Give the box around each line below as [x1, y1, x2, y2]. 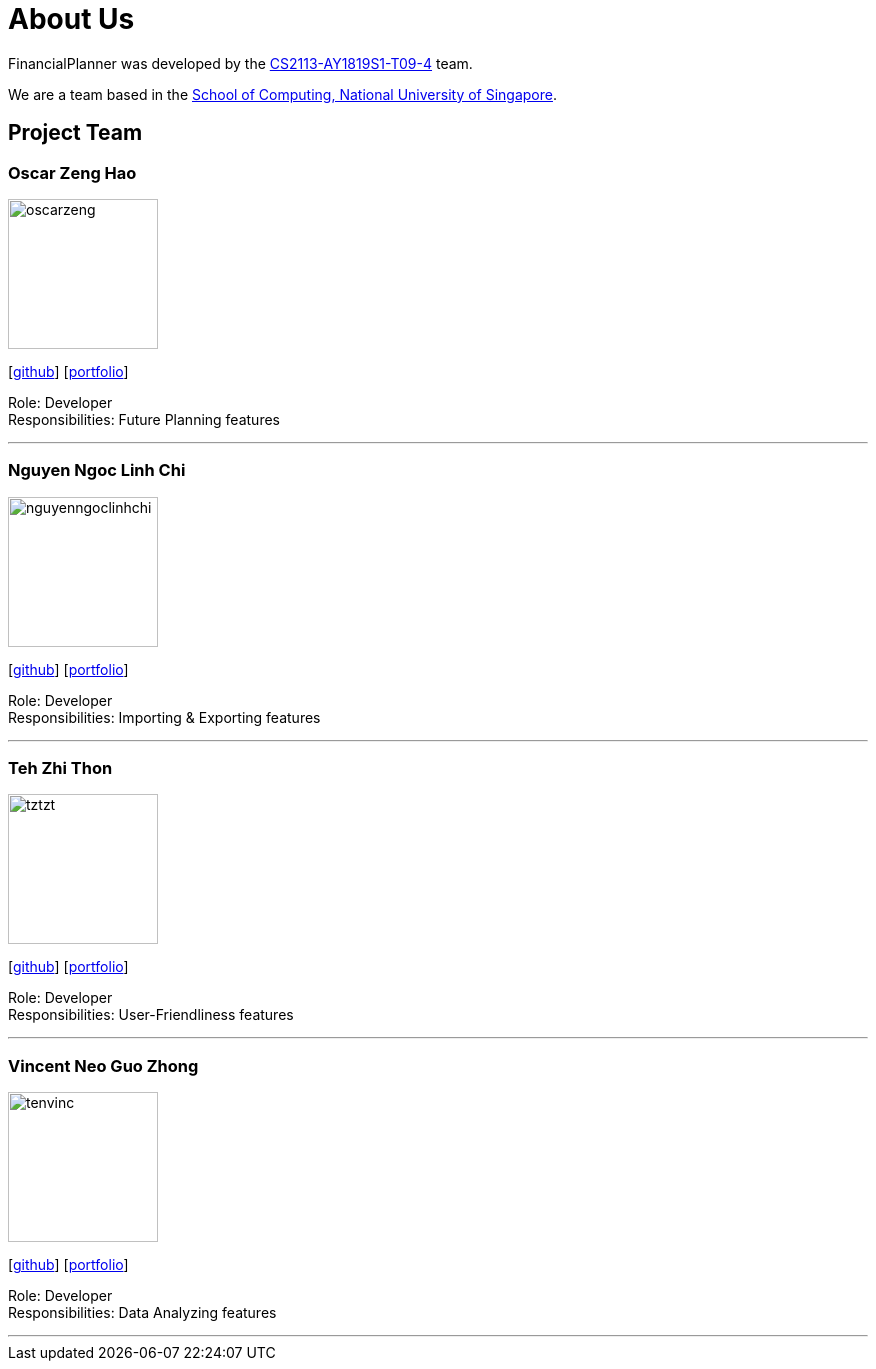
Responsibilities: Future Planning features [8, 410, 280, 428]
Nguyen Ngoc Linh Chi [8, 460, 186, 481]
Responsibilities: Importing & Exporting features [8, 708, 321, 726]
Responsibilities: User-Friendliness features [8, 1006, 294, 1024]
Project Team [8, 120, 143, 146]
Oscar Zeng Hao [8, 162, 137, 183]
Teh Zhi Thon [8, 758, 113, 779]
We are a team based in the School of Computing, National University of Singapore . [8, 85, 558, 103]
